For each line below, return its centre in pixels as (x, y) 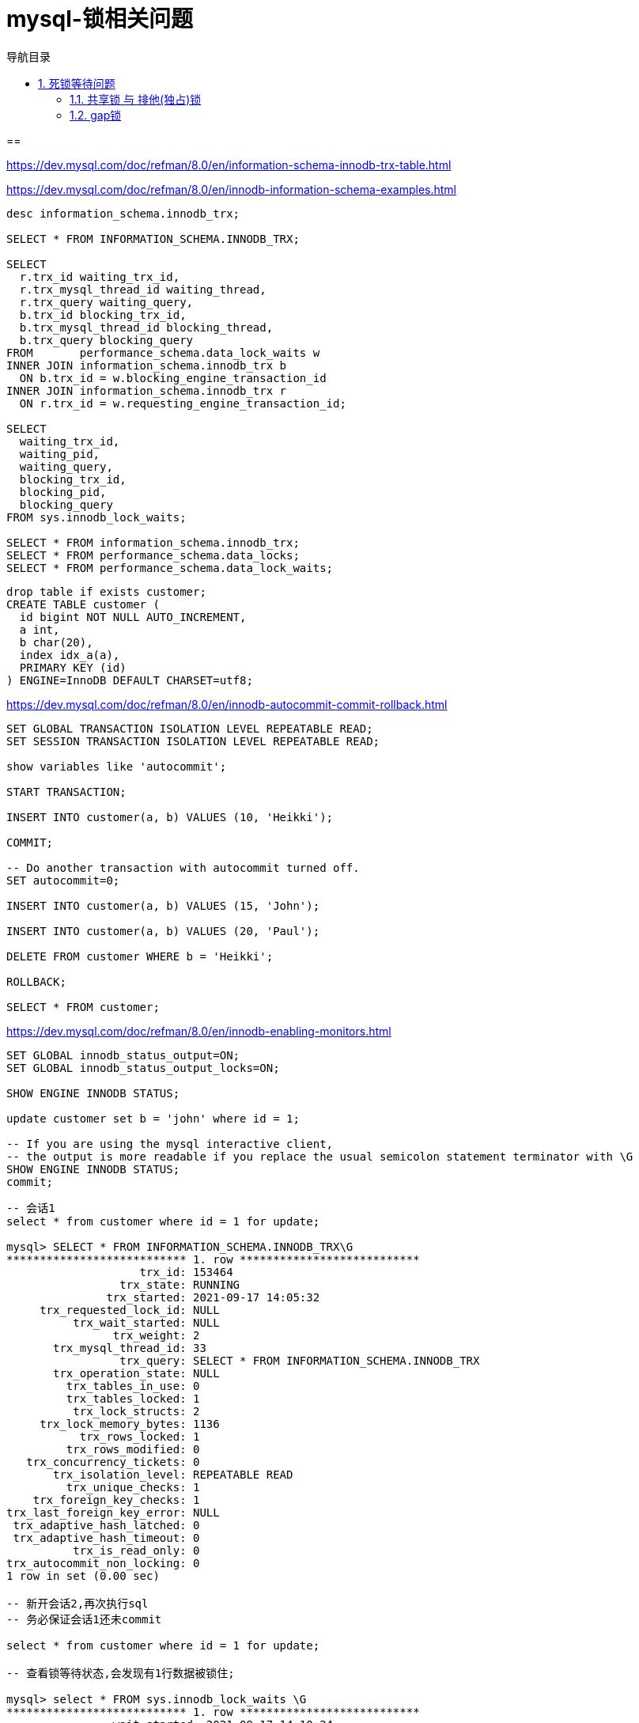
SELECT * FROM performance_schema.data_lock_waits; (170, 568)
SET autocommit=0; (63, 880)
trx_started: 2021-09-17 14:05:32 (213, 1297)
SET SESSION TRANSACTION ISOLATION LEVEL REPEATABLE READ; (193, 741)
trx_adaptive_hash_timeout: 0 (106, 1537)
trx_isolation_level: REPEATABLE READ (173, 1474)
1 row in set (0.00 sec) (83, 1575)
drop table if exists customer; (106, 591)
